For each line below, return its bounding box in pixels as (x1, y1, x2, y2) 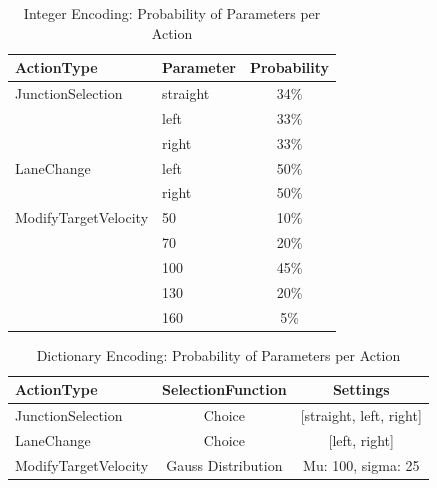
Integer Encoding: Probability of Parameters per (23, 3, 321, 23)
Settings (332, 379, 390, 400)
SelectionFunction (162, 379, 287, 400)
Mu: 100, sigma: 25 (303, 454, 420, 475)
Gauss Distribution (166, 454, 283, 475)
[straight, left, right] (300, 405, 422, 426)
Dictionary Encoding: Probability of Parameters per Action (36, 344, 401, 365)
